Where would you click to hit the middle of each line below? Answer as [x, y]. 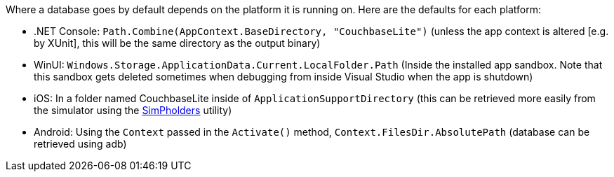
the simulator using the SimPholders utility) [133, 110]
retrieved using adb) [80, 144]
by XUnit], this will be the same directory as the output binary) [177, 43]
